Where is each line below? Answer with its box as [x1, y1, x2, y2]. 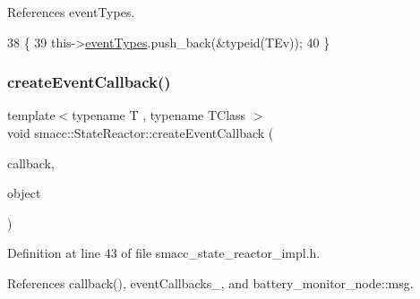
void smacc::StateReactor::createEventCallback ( [7, 124, 274, 141]
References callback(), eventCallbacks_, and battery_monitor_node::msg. [7, 273, 414, 292]
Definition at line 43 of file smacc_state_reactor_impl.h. [7, 243, 321, 262]
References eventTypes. [7, 3, 135, 21]
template [7, 106, 56, 124]
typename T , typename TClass [72, 106, 246, 124]
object [7, 184, 41, 202]
